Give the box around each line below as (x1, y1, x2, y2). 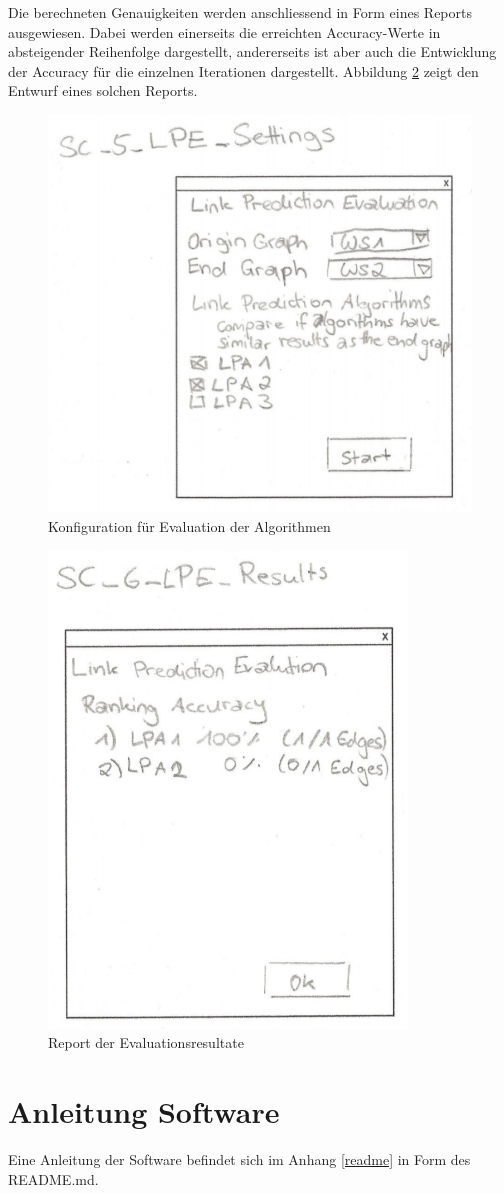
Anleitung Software (8, 1091, 280, 1132)
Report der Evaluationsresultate (48, 1032, 244, 1053)
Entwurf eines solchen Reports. (8, 80, 198, 101)
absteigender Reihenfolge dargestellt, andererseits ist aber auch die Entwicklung (8, 41, 497, 62)
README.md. (8, 1168, 99, 1189)
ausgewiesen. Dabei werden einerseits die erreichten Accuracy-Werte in (8, 21, 441, 42)
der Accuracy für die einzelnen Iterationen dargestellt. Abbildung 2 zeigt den (8, 60, 479, 81)
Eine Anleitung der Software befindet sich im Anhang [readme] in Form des (8, 1148, 471, 1169)
